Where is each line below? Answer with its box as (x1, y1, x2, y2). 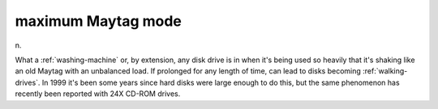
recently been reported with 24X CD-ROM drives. (15, 89, 181, 99)
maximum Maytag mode (15, 12, 182, 30)
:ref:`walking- (362, 66, 408, 76)
